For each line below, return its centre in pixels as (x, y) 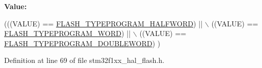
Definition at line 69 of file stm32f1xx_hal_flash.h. (84, 60)
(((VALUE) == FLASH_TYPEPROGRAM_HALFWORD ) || (104, 23)
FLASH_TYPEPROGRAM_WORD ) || (68, 33)
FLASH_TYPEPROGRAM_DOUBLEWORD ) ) (82, 43)
